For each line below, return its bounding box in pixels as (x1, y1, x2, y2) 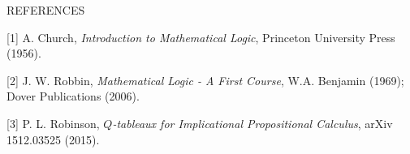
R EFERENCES (6, 2, 85, 18)
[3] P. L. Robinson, (6, 114, 100, 131)
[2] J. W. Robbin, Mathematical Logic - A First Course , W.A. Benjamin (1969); (6, 71, 404, 88)
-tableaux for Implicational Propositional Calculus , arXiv (112, 114, 393, 131)
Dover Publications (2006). (6, 88, 140, 105)
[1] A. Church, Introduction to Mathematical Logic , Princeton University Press (6, 28, 395, 45)
